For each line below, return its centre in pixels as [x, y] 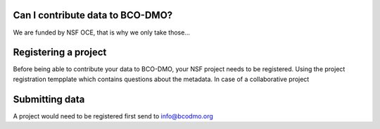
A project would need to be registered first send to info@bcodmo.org [113, 116]
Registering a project [60, 53]
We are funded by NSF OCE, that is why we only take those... [101, 32]
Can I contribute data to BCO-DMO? [93, 15]
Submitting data [49, 99]
